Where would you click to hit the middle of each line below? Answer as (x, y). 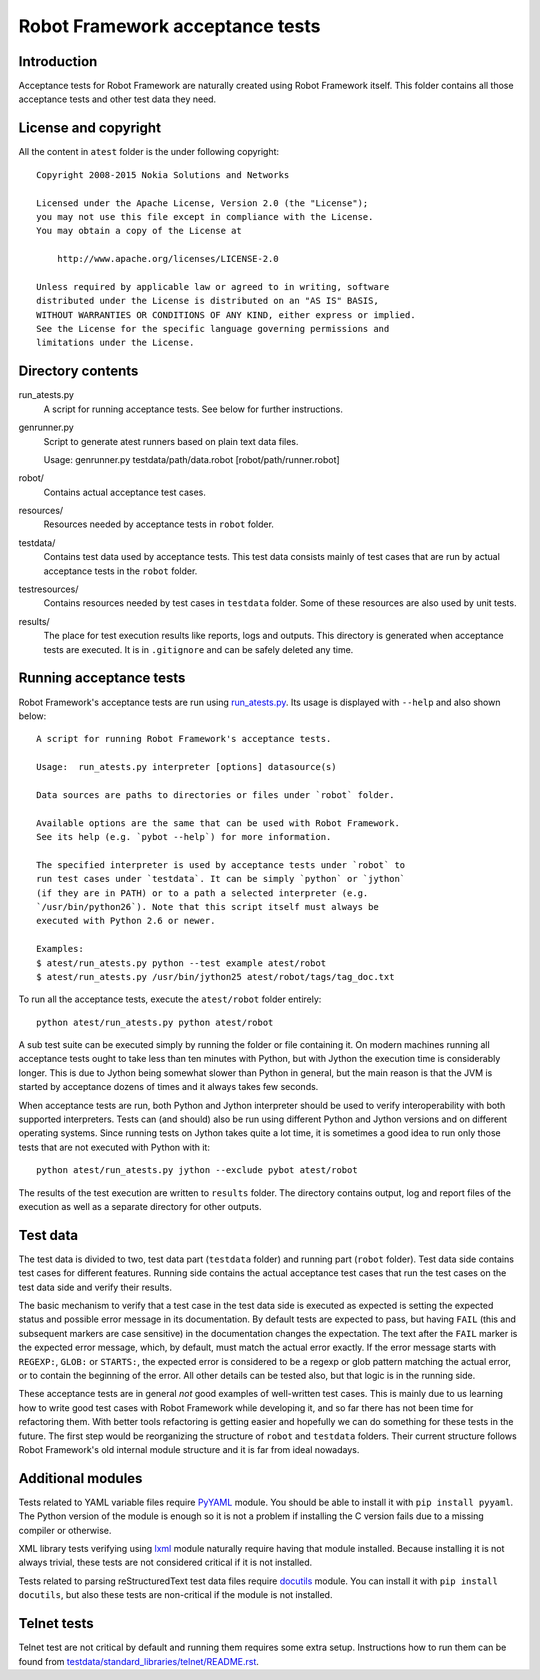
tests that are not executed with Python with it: (114, 1147)
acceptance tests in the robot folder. (120, 571)
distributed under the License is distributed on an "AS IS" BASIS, (207, 301)
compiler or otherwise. (65, 1530)
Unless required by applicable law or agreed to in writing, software (213, 286)
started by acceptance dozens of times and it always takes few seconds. (168, 1087)
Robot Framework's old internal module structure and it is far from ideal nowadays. (189, 1449)
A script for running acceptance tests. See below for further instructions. (193, 409)
